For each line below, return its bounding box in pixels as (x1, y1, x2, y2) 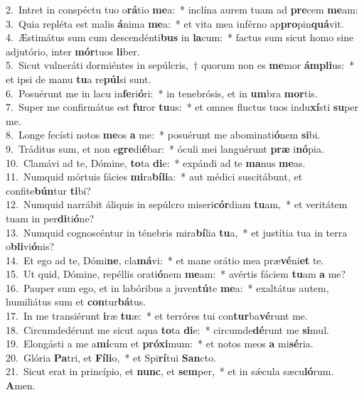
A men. (6, 378, 36, 393)
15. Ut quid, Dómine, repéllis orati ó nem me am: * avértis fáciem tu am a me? (6, 266, 346, 281)
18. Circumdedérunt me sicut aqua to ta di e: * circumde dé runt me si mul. (6, 322, 329, 337)
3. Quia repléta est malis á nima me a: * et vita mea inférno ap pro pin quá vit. (6, 16, 344, 31)
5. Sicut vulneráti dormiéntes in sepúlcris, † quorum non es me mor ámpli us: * (6, 58, 355, 72)
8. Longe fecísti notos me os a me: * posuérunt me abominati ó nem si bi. (6, 127, 321, 142)
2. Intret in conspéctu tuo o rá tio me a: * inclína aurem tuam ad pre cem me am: (6, 2, 358, 16)
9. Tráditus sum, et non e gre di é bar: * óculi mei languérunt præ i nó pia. (6, 141, 324, 156)
